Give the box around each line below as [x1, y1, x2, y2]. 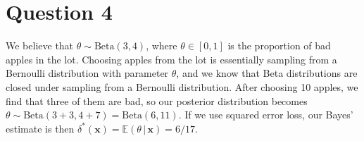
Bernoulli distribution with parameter [6, 66, 169, 80]
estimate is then [6, 121, 75, 135]
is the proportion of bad [227, 38, 331, 53]
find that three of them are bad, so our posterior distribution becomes [6, 93, 308, 108]
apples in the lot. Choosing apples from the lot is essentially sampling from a [6, 51, 337, 66]
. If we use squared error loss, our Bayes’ [178, 107, 353, 122]
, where [146, 38, 177, 53]
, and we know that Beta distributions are [176, 66, 358, 80]
